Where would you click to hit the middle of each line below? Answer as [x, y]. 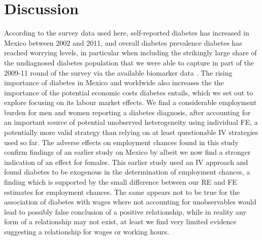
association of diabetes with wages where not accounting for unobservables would [130, 202]
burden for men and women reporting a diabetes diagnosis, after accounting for [127, 112]
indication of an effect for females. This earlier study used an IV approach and [126, 162]
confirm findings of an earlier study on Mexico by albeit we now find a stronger [127, 152]
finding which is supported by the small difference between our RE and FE [121, 182]
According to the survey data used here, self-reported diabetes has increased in [127, 33]
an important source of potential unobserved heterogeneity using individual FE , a [131, 122]
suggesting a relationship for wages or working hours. [87, 231]
